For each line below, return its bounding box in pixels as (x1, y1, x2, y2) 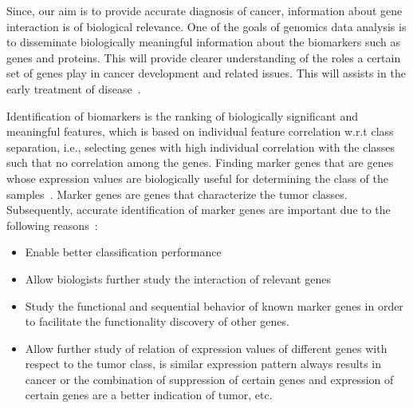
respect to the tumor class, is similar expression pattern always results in (25, 355, 382, 372)
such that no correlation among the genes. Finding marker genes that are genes (6, 154, 394, 171)
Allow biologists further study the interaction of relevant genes (25, 270, 331, 287)
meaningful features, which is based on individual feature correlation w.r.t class (6, 123, 394, 140)
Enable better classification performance (25, 244, 222, 260)
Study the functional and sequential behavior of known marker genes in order (25, 297, 403, 314)
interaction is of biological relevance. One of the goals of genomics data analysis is (6, 18, 407, 34)
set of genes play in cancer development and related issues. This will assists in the (6, 65, 406, 81)
